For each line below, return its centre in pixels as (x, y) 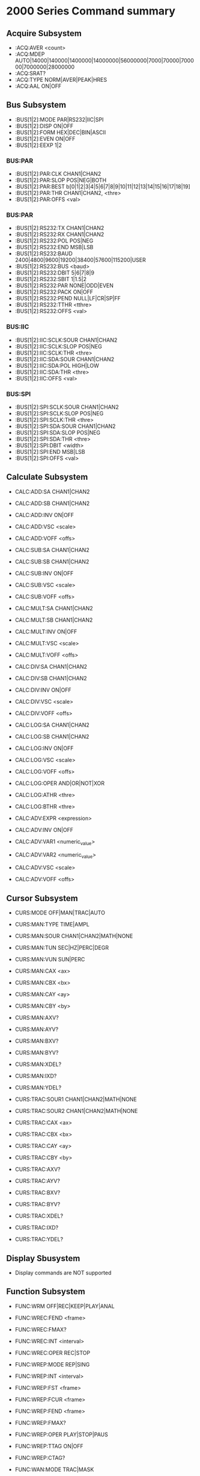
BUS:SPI (19, 394)
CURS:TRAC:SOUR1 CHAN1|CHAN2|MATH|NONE (76, 1099)
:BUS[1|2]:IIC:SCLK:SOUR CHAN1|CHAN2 (66, 340)
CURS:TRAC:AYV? (37, 1181)
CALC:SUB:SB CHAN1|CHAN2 (52, 562)
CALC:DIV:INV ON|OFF (43, 690)
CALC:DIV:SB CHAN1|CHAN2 (51, 678)
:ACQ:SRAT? (30, 73)
